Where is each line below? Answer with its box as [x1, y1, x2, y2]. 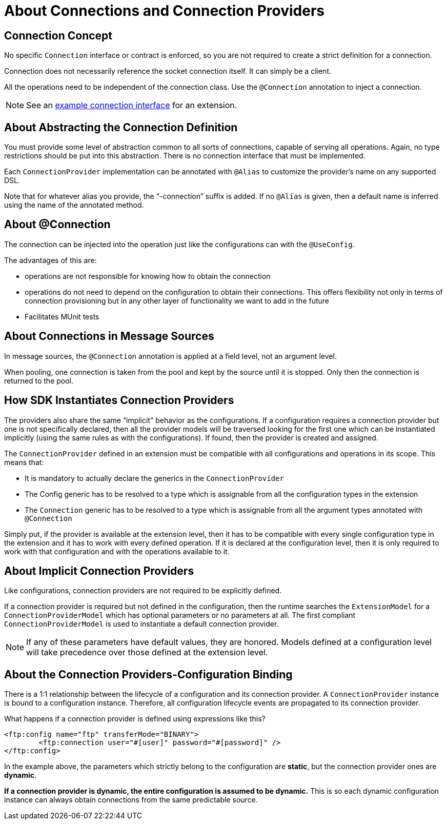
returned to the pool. [4, 376, 74, 385]
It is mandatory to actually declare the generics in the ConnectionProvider [25, 473, 284, 483]
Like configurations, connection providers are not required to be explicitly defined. [4, 586, 282, 595]
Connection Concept [4, 29, 113, 42]
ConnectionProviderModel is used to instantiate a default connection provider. [4, 619, 279, 629]
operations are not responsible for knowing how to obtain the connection [25, 271, 271, 280]
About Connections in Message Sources [4, 330, 214, 343]
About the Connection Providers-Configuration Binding [4, 668, 293, 681]
